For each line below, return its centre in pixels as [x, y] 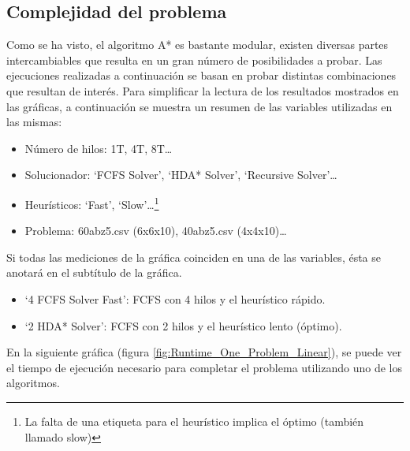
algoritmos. [33, 383]
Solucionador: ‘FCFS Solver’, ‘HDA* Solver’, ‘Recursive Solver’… [181, 175]
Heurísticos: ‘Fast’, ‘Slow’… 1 [92, 203]
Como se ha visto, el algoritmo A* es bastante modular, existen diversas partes [198, 45]
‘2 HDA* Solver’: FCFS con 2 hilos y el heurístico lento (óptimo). [183, 325]
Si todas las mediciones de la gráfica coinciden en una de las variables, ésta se [194, 257]
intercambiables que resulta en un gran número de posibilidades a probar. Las [194, 60]
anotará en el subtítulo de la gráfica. [94, 272]
